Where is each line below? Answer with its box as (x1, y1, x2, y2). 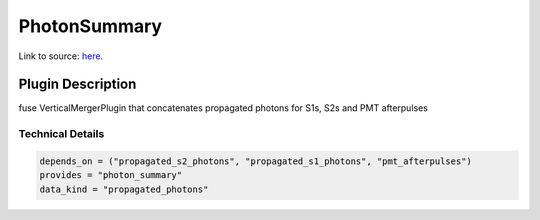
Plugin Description (18, 76, 137, 93)
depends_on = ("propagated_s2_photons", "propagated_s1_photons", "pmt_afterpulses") (39, 156, 472, 167)
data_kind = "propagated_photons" (39, 183, 209, 195)
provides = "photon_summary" (39, 170, 183, 181)
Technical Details (18, 127, 105, 141)
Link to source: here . (18, 50, 104, 62)
